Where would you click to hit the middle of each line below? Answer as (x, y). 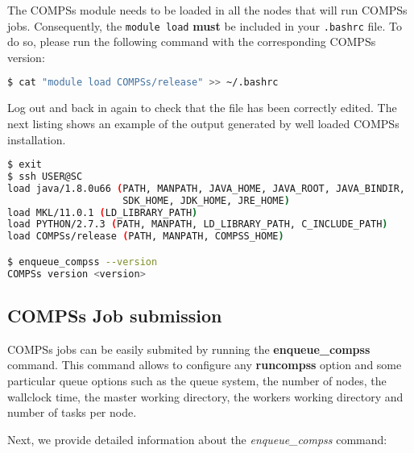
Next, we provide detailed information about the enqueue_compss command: (197, 439)
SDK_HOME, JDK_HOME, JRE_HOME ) (206, 200)
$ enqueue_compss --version (83, 262)
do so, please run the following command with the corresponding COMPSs (192, 42)
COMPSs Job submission (115, 316)
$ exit (25, 165)
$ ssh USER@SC (45, 176)
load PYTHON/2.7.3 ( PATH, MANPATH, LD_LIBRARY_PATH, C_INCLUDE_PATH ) (198, 224)
